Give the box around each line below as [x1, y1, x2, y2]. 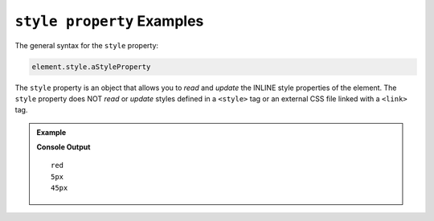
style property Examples [14, 12, 204, 30]
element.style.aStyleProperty [31, 62, 151, 72]
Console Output [36, 142, 91, 152]
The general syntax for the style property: [14, 40, 159, 50]
